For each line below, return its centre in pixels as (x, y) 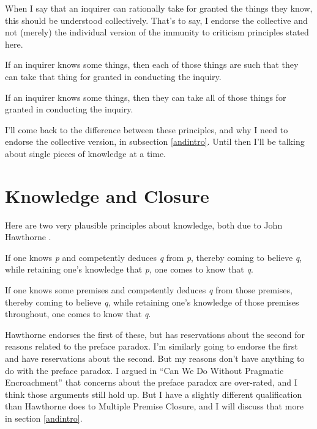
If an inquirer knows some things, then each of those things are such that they (152, 64)
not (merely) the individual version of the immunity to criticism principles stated (157, 32)
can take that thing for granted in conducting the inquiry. (113, 76)
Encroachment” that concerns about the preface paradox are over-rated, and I (151, 382)
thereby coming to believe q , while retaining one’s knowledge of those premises (152, 302)
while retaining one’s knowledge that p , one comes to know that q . (129, 269)
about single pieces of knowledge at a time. (86, 153)
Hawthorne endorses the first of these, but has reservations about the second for (155, 334)
